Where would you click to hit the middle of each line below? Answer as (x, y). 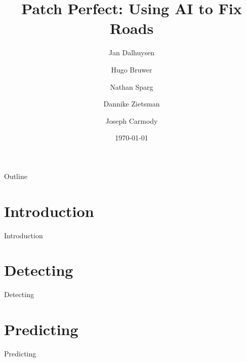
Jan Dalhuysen (132, 52)
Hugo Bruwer (132, 69)
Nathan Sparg (132, 86)
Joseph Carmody (132, 120)
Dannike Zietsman (132, 104)
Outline (16, 176)
